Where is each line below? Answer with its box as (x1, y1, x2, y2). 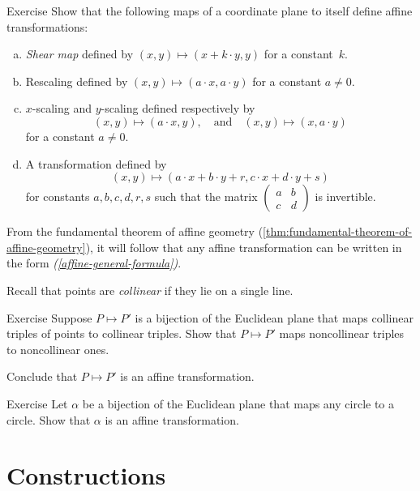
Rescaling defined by (25, 72, 128, 89)
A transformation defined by (25, 155, 167, 172)
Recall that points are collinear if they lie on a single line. (6, 281, 294, 298)
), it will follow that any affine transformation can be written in (85, 238, 402, 255)
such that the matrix (154, 188, 258, 205)
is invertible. (315, 188, 376, 205)
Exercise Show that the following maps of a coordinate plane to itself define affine (6, 2, 413, 19)
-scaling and (32, 100, 92, 117)
